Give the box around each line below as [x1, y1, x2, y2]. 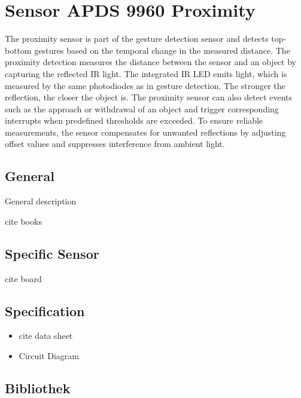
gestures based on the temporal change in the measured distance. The [34, 44, 290, 56]
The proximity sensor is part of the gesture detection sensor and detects [5, 32, 269, 45]
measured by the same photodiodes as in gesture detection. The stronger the [5, 79, 285, 91]
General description [5, 195, 77, 207]
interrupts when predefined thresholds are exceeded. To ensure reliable [5, 114, 263, 127]
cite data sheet [19, 329, 73, 342]
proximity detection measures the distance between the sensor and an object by [5, 56, 296, 68]
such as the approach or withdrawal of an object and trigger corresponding [5, 102, 279, 115]
